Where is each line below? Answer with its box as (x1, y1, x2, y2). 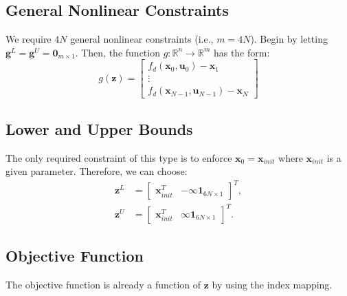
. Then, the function (75, 45, 160, 59)
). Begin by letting (250, 32, 328, 46)
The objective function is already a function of (5, 277, 201, 292)
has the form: (213, 45, 270, 59)
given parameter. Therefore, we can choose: (5, 164, 188, 178)
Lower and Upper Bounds (5, 118, 193, 139)
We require (5, 32, 52, 46)
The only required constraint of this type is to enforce (5, 150, 232, 165)
